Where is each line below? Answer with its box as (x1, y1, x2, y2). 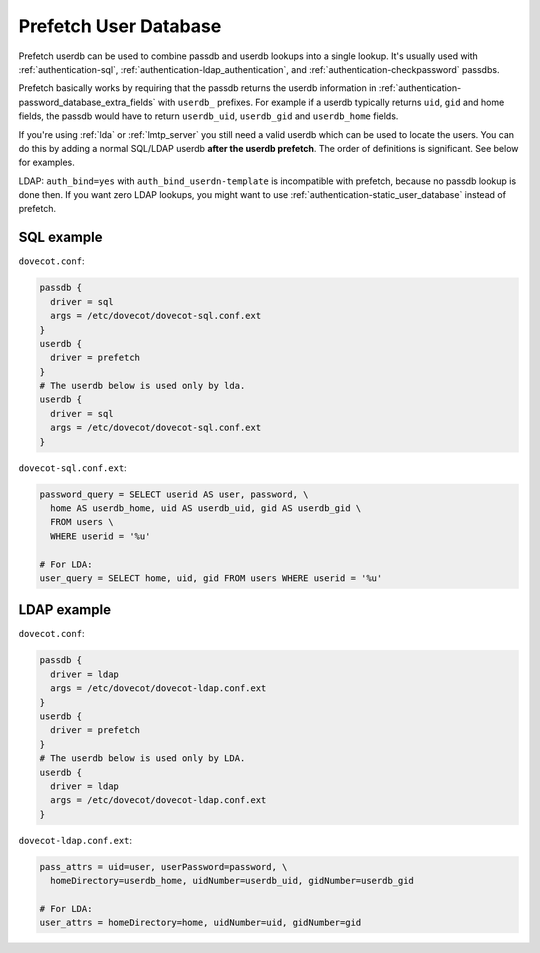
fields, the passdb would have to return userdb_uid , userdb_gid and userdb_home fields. (18, 110, 399, 122)
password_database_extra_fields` (18, 96, 156, 108)
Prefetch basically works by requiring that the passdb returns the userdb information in (18, 82, 377, 94)
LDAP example (18, 601, 112, 619)
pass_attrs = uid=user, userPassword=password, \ (39, 861, 288, 872)
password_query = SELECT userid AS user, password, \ (39, 488, 309, 500)
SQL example (18, 229, 103, 246)
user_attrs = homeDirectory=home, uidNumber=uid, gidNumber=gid (39, 917, 362, 929)
